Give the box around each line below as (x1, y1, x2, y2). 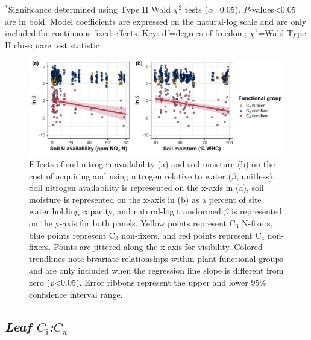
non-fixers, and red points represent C (121, 228, 262, 241)
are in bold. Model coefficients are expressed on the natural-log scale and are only (5, 14, 307, 27)
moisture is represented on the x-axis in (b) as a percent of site (29, 193, 262, 205)
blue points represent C (29, 228, 115, 241)
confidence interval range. (29, 287, 123, 300)
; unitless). (236, 169, 275, 182)
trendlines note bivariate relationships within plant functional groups (29, 252, 283, 265)
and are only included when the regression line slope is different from (29, 264, 284, 277)
